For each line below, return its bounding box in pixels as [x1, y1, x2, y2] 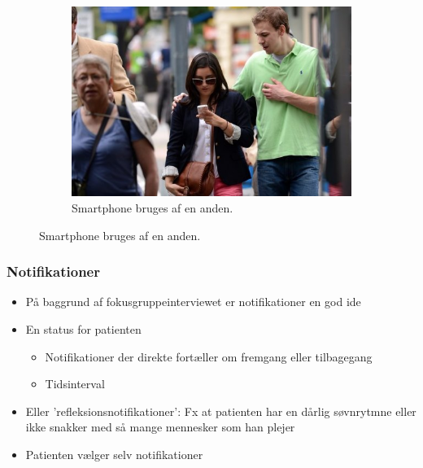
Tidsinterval [45, 375, 105, 392]
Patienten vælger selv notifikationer [25, 445, 203, 462]
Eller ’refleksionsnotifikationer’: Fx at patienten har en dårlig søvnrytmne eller [25, 402, 416, 419]
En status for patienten [25, 321, 142, 337]
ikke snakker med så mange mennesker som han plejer [25, 418, 295, 435]
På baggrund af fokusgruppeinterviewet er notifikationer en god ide [25, 293, 361, 310]
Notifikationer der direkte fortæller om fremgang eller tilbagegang [45, 348, 373, 365]
